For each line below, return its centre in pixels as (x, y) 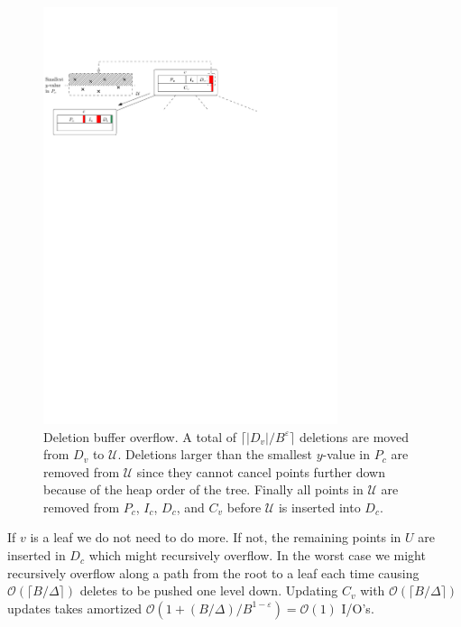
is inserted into (319, 507)
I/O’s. (358, 608)
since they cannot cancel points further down (261, 471)
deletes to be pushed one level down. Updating (209, 590)
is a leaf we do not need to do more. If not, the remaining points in (216, 537)
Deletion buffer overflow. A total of (140, 436)
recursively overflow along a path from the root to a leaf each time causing (213, 572)
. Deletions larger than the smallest (215, 454)
